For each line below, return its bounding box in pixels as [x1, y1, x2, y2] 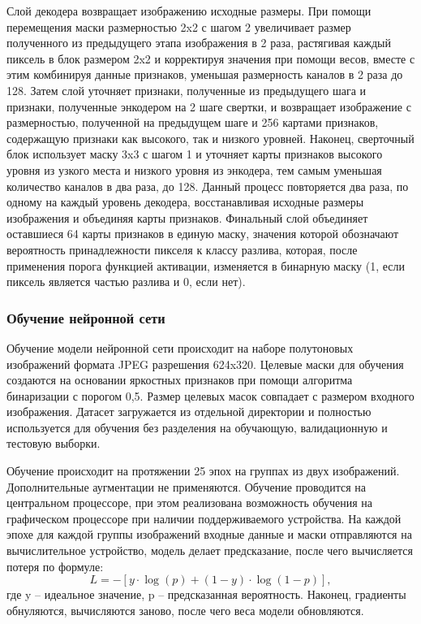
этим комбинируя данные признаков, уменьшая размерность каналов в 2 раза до [6, 66, 403, 83]
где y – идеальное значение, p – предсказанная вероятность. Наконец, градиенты [6, 586, 406, 603]
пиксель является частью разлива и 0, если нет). [6, 273, 246, 290]
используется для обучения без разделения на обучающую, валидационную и [6, 418, 388, 435]
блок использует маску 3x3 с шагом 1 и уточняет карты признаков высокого [6, 145, 383, 162]
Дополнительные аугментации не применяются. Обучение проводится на [6, 478, 367, 495]
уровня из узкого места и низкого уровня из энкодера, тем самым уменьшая [6, 161, 382, 178]
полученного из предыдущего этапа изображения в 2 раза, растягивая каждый [6, 34, 391, 51]
